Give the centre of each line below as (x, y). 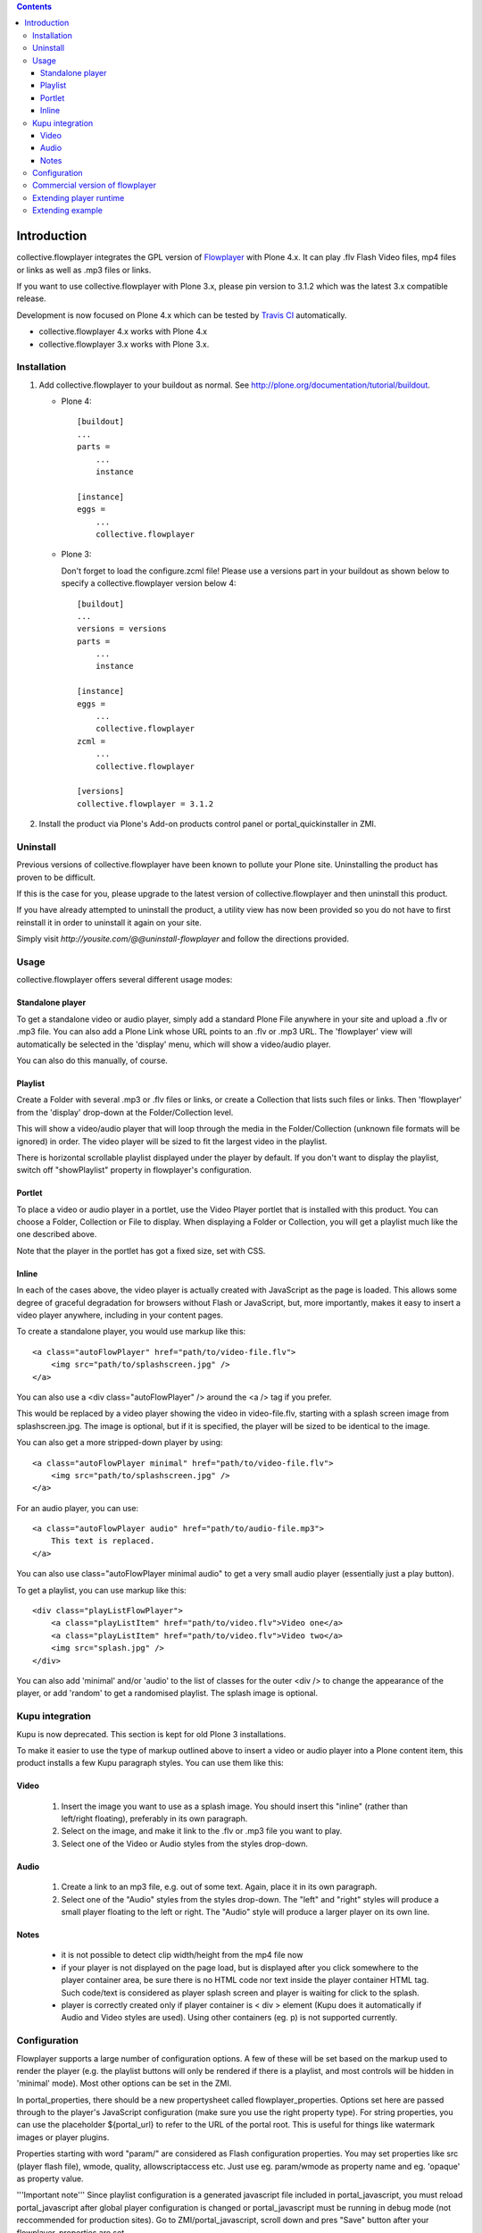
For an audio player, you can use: (77, 1508)
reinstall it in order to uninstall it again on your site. (109, 922)
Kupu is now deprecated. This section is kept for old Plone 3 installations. (151, 1734)
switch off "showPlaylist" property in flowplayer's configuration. (134, 1170)
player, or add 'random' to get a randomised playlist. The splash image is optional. (167, 1694)
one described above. (57, 1234)
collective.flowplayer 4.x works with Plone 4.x (123, 331)
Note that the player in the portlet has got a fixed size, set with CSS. (141, 1250)
